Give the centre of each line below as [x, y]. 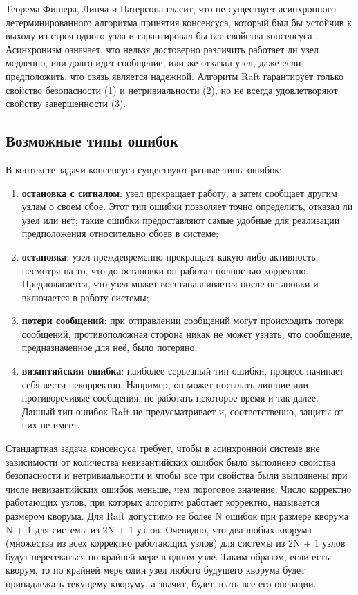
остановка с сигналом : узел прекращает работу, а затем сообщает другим [179, 192]
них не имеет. [51, 425]
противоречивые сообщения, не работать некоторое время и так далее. [170, 398]
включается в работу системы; [85, 297]
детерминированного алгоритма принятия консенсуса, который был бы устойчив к [179, 22]
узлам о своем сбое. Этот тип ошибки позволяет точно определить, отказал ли [187, 206]
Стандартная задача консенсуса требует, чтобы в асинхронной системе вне [163, 448]
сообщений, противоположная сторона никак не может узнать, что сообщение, [187, 333]
